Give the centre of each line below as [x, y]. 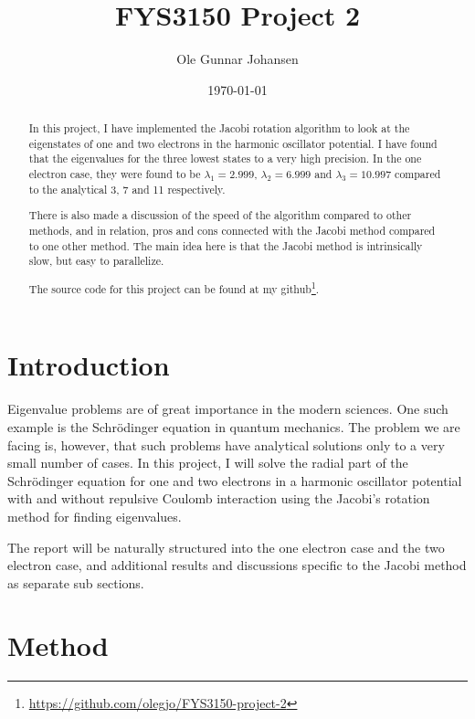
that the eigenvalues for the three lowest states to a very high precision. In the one [225, 159]
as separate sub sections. [76, 582]
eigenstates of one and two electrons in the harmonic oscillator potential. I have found [233, 143]
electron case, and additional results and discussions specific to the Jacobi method [237, 565]
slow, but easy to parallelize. [96, 261]
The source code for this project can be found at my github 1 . [174, 287]
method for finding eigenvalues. [95, 516]
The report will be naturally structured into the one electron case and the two [226, 547]
